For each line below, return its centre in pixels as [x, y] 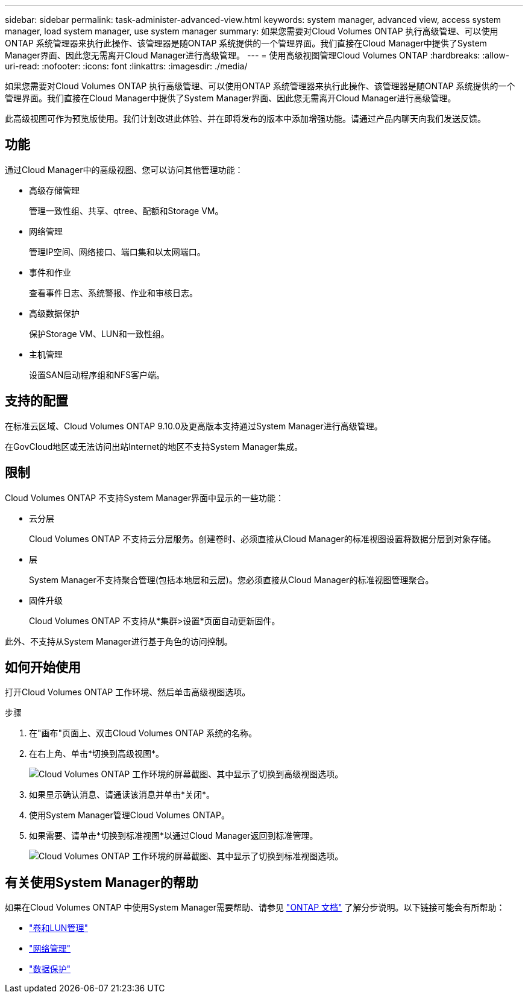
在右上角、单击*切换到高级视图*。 [97, 754]
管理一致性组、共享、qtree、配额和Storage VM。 [126, 210]
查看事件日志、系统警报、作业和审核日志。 [113, 292]
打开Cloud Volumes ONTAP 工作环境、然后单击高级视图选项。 [128, 692]
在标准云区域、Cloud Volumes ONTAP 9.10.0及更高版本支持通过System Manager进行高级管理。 [194, 426]
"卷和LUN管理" [58, 928]
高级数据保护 [54, 313]
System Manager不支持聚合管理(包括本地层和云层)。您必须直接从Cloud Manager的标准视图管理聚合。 [231, 580]
